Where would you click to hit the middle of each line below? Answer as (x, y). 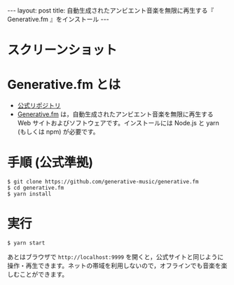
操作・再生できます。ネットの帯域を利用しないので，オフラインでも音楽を (115, 265)
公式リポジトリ (39, 106)
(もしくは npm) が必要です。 (58, 132)
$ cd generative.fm (36, 188)
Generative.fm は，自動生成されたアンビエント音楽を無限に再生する (115, 114)
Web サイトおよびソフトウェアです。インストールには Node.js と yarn (118, 123)
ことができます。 (44, 274)
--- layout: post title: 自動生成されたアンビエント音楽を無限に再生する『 (111, 11)
